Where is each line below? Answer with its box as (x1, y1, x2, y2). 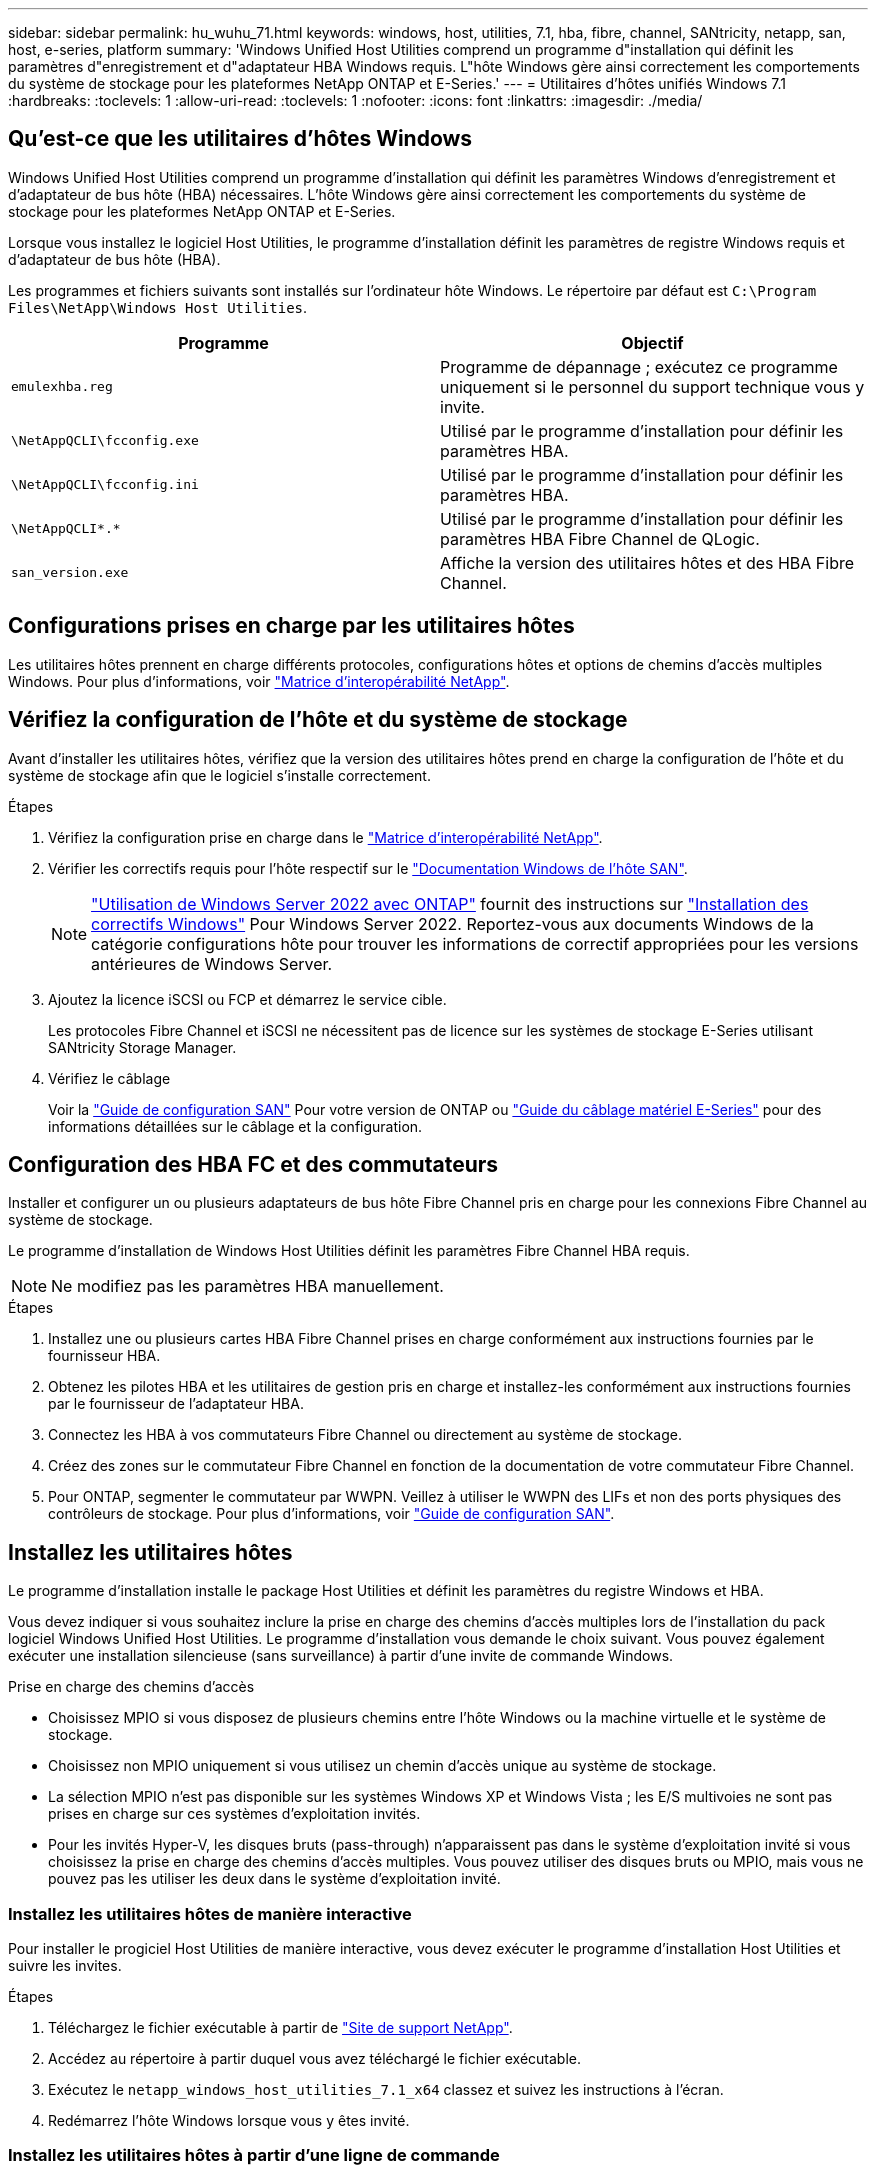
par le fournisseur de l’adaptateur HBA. (48, 1395, 304, 1413)
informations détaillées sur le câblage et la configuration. (48, 1117, 423, 1135)
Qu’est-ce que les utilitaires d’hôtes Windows (8, 126, 473, 152)
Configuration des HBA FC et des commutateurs (8, 1151, 499, 1177)
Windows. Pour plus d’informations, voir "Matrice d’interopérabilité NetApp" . (8, 672, 510, 690)
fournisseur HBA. (48, 1347, 161, 1365)
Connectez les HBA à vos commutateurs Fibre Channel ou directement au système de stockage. (48, 1426, 683, 1444)
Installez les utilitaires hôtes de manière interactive (8, 1903, 412, 1924)
